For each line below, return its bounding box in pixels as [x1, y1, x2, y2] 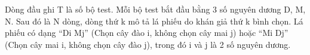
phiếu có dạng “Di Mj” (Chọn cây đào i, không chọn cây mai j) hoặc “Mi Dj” [5, 26, 288, 39]
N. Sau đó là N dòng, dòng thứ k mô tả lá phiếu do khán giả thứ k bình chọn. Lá [5, 14, 303, 27]
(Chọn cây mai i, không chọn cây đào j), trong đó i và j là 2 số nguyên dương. [5, 38, 291, 50]
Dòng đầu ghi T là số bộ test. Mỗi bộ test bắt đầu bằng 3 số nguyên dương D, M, [5, 3, 306, 15]
